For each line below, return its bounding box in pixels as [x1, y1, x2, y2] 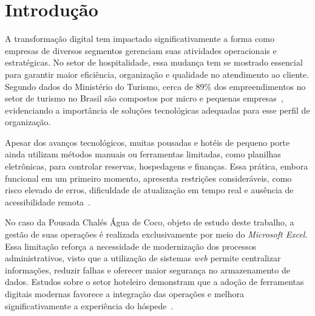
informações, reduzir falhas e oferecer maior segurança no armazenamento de [5, 263, 290, 276]
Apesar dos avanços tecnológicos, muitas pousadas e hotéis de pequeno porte [5, 136, 290, 148]
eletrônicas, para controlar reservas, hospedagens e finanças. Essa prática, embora [5, 160, 308, 173]
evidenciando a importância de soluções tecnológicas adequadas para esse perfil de [5, 103, 310, 116]
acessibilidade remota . [5, 195, 90, 208]
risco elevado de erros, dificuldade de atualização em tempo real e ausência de [5, 184, 294, 196]
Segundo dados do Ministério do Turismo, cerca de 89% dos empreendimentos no [5, 80, 306, 92]
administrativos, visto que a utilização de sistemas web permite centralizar [5, 252, 281, 264]
